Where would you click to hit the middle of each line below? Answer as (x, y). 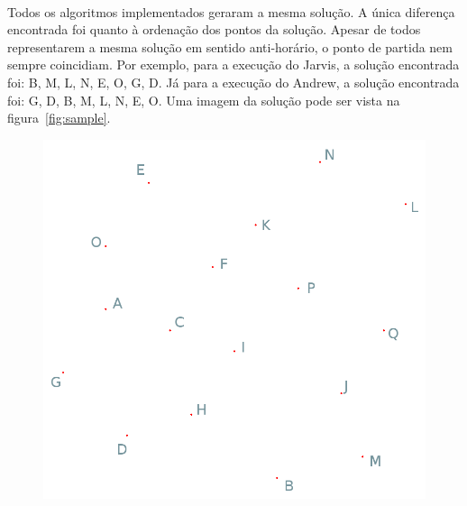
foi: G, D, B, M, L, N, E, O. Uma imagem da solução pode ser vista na (204, 100)
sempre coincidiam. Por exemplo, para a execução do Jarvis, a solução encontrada (233, 64)
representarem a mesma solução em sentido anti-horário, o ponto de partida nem (230, 46)
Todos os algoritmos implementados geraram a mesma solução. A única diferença (231, 11)
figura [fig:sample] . (59, 118)
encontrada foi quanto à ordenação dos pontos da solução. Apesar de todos (214, 29)
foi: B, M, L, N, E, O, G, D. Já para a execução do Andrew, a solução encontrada (233, 82)
